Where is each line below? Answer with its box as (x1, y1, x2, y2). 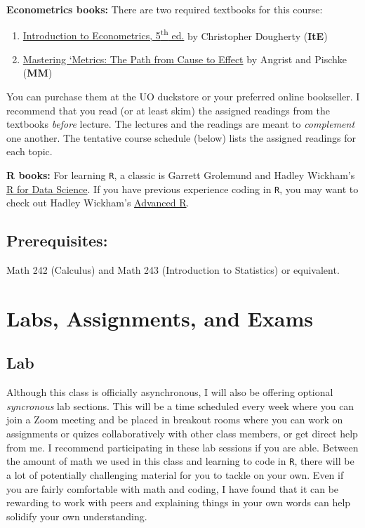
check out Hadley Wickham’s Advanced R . (6, 195, 190, 210)
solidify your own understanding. (6, 508, 147, 523)
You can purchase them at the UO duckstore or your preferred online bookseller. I (6, 89, 360, 104)
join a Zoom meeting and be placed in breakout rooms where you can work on (6, 412, 343, 427)
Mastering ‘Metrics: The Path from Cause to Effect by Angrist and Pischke (22, 51, 347, 66)
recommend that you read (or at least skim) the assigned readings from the (6, 103, 330, 117)
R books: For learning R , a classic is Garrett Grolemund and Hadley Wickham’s (6, 168, 355, 182)
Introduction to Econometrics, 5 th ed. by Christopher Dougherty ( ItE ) (22, 26, 328, 43)
